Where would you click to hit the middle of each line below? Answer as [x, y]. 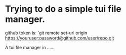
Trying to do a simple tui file [63, 9]
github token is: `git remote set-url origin [46, 33]
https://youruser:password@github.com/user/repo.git [60, 38]
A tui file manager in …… [30, 47]
